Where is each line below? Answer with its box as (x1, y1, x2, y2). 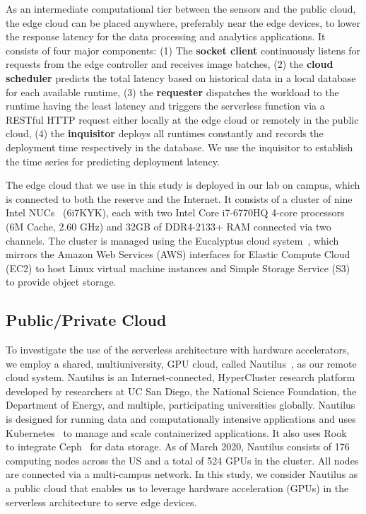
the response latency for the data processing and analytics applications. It (6, 29, 326, 44)
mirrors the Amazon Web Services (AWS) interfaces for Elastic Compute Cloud (6, 247, 350, 262)
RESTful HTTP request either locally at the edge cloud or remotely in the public (6, 112, 359, 127)
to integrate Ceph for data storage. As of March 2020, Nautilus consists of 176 (6, 439, 350, 454)
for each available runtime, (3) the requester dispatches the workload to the (6, 84, 339, 99)
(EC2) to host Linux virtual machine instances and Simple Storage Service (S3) (6, 260, 350, 275)
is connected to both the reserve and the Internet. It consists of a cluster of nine (6, 191, 353, 206)
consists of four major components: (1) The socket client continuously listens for (6, 42, 361, 57)
